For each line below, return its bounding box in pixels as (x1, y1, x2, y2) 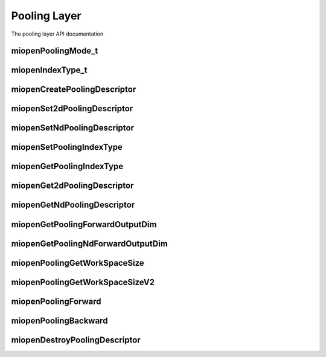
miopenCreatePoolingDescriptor (11, 85, 136, 95)
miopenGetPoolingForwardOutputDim (11, 219, 157, 230)
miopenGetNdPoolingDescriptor (11, 200, 135, 210)
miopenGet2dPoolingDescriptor (11, 181, 134, 191)
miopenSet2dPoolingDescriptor (11, 103, 133, 114)
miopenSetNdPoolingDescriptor (11, 123, 134, 133)
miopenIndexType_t (11, 65, 88, 76)
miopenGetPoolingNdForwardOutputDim (11, 239, 168, 249)
